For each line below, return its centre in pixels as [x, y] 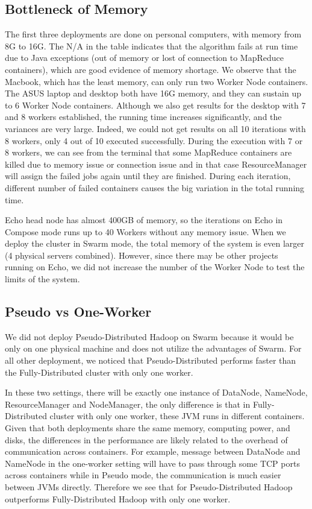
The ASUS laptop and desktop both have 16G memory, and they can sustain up [153, 93]
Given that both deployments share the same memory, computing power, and [148, 428]
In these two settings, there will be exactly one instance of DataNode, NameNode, [156, 392]
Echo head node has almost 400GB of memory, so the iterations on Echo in [144, 220]
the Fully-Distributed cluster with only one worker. [99, 372]
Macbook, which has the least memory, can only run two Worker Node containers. [157, 81]
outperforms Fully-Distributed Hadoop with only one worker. [118, 498]
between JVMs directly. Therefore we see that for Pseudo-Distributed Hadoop [149, 487]
